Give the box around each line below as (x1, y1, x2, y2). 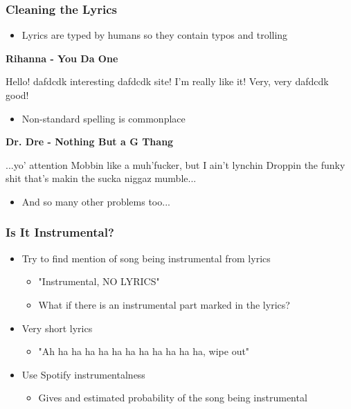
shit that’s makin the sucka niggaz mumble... (6, 171, 197, 185)
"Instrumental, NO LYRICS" (38, 274, 160, 289)
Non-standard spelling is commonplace (21, 111, 186, 125)
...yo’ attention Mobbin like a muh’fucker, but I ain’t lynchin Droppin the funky (6, 157, 345, 172)
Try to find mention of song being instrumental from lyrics (21, 251, 271, 265)
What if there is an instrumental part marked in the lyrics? (38, 297, 290, 311)
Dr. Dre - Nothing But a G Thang (6, 134, 174, 149)
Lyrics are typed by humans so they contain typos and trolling (21, 28, 288, 42)
